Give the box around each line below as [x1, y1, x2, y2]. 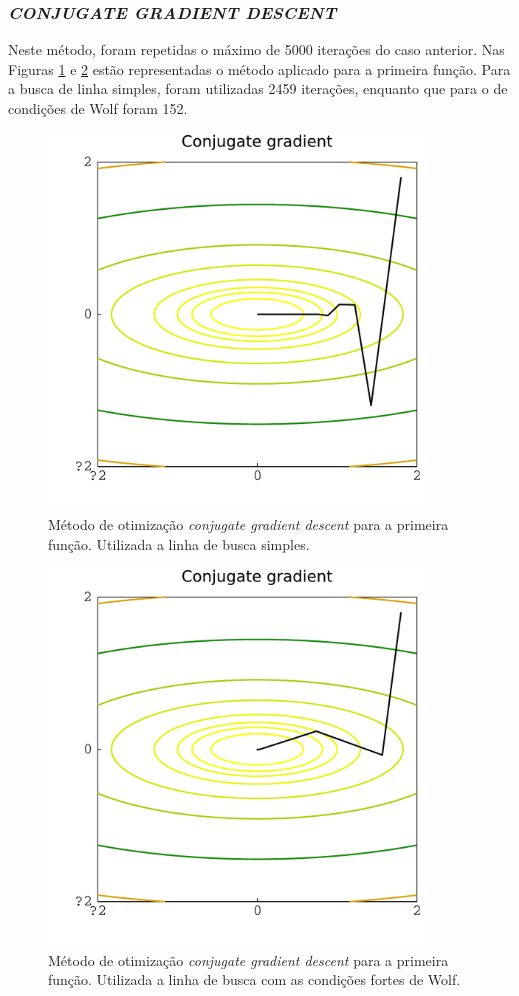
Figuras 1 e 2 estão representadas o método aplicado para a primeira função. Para [8, 58, 511, 79]
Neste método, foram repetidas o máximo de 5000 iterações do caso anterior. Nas [8, 39, 505, 60]
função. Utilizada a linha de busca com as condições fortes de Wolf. [48, 969, 461, 990]
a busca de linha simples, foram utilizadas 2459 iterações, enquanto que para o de [8, 78, 508, 99]
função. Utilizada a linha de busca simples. [48, 533, 310, 554]
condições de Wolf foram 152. [8, 98, 188, 118]
